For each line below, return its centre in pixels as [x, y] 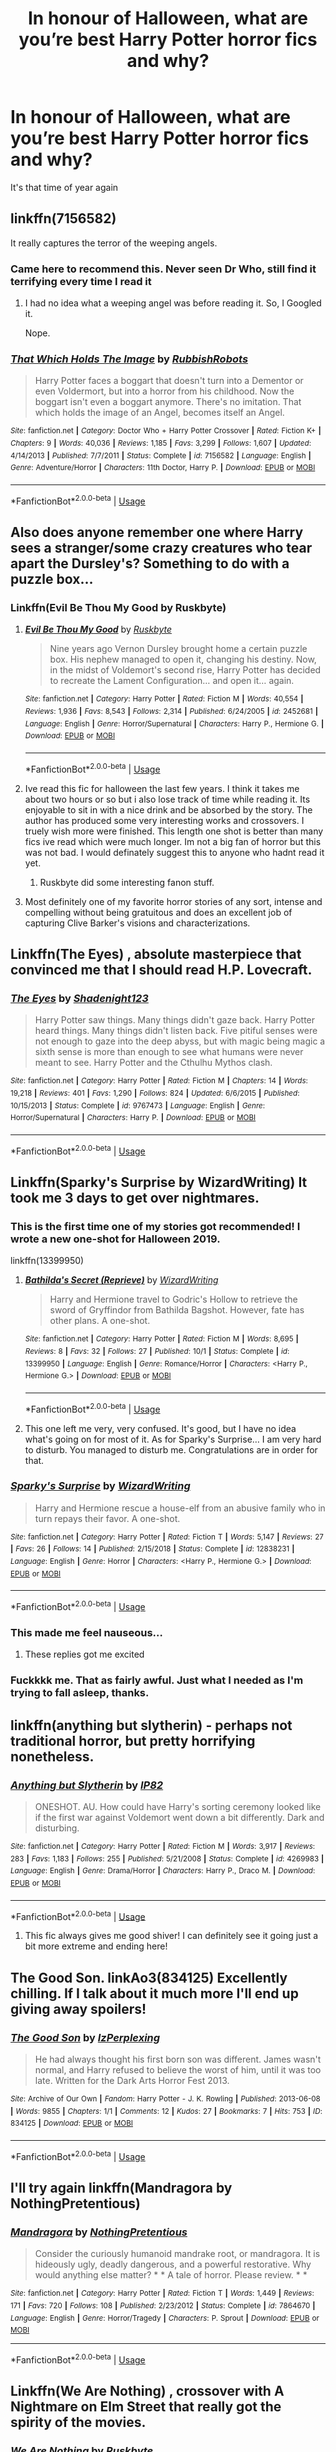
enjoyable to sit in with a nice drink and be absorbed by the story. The [168, 809]
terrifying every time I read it [81, 281]
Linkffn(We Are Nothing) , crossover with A [147, 2391]
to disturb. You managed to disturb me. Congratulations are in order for [171, 1449]
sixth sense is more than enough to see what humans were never [169, 1052]
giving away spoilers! [78, 2008]
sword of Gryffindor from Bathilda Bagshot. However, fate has [177, 1310]
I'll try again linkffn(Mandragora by [121, 2188]
